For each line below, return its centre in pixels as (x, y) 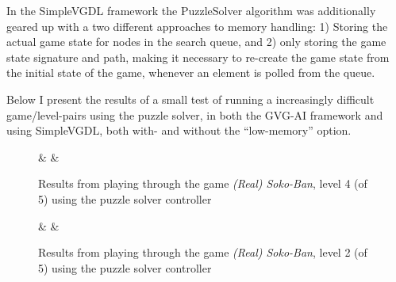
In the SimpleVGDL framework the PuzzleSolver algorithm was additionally (191, 10)
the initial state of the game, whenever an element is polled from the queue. (191, 72)
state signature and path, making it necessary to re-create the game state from (198, 57)
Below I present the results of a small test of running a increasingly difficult (190, 99)
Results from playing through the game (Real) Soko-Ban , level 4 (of (203, 183)
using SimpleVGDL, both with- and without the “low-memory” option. (179, 130)
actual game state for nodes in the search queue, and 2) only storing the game (196, 42)
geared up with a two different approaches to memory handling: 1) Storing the (197, 26)
